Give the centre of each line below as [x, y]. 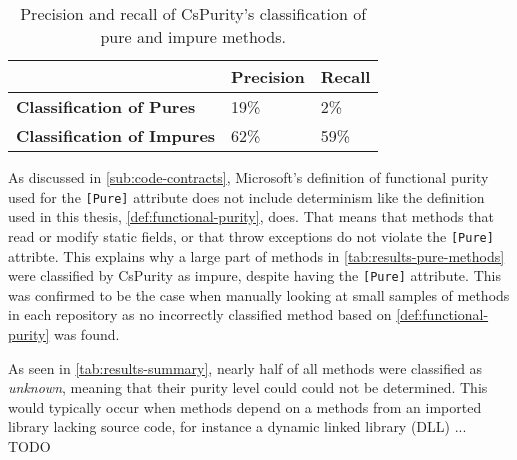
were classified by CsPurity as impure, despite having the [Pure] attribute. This [254, 275]
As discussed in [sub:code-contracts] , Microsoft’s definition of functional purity [248, 177]
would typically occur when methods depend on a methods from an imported [245, 406]
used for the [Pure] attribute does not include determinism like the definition [246, 196]
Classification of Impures [116, 135]
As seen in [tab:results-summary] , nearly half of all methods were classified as [245, 367]
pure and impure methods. [193, 36]
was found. [86, 333]
